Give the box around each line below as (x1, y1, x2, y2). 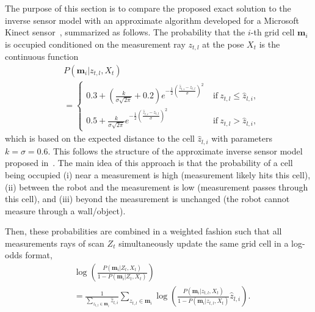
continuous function (5, 50, 79, 63)
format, (25, 249, 52, 261)
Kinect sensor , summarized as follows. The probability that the (5, 26, 245, 38)
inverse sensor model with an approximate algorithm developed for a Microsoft (5, 13, 299, 26)
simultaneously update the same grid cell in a (118, 236, 289, 249)
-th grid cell (250, 26, 295, 38)
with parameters (211, 132, 272, 145)
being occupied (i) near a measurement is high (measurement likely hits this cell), (5, 168, 311, 181)
